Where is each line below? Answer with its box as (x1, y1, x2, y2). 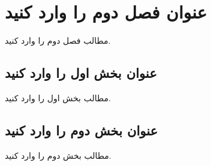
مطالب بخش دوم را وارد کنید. (5, 149, 111, 161)
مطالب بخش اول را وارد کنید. (5, 91, 111, 104)
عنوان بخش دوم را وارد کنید (5, 120, 158, 139)
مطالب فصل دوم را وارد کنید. (5, 34, 111, 47)
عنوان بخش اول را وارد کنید (5, 64, 157, 82)
